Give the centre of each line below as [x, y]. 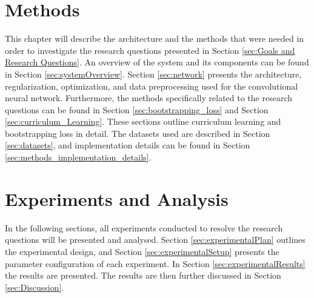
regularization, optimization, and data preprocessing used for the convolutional [152, 86]
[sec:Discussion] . [35, 287]
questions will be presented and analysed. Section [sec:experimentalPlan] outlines [155, 240]
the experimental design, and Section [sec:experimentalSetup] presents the [142, 251]
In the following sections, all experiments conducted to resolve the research [144, 227]
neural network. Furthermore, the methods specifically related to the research [149, 98]
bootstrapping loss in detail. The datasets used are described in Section [138, 133]
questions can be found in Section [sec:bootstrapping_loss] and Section [137, 109]
